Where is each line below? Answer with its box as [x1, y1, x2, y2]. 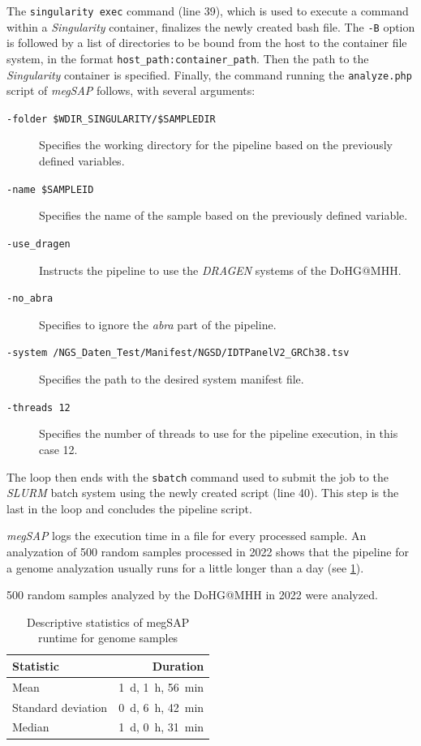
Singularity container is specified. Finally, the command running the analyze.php [6, 66, 412, 83]
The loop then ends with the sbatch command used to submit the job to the [6, 468, 389, 485]
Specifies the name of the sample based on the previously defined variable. [39, 207, 408, 224]
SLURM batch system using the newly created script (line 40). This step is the [6, 484, 399, 501]
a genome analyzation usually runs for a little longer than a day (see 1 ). [6, 559, 364, 576]
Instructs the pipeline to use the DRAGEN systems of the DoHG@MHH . [39, 261, 402, 278]
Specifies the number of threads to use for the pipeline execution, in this [39, 425, 398, 442]
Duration [152, 657, 204, 674]
